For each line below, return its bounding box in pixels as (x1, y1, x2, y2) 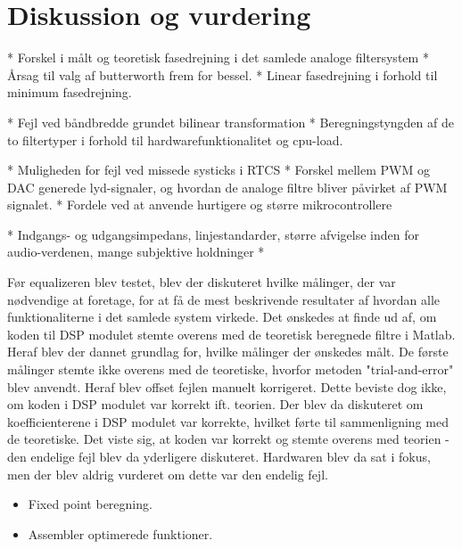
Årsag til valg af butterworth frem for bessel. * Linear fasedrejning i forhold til (7, 65, 438, 84)
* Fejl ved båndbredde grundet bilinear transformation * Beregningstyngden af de (7, 112, 454, 131)
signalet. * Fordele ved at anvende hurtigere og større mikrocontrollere (7, 195, 392, 214)
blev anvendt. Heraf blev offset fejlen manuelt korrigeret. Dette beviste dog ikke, (7, 377, 447, 396)
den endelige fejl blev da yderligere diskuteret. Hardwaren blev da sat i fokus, (7, 447, 431, 465)
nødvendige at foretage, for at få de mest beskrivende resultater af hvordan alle (7, 290, 441, 308)
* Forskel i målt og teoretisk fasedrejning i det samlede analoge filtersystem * (7, 48, 429, 67)
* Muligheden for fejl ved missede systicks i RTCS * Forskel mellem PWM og (7, 160, 430, 179)
